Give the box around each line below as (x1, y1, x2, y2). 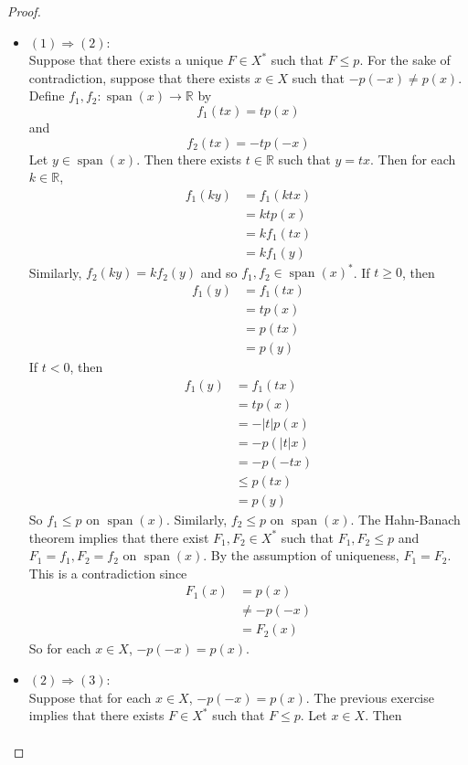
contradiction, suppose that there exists (28, 68, 250, 87)
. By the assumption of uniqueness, (203, 546, 399, 565)
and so (200, 262, 238, 282)
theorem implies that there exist (28, 527, 209, 547)
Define (28, 86, 65, 105)
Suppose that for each (28, 687, 152, 707)
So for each (28, 639, 91, 658)
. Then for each (370, 149, 456, 168)
